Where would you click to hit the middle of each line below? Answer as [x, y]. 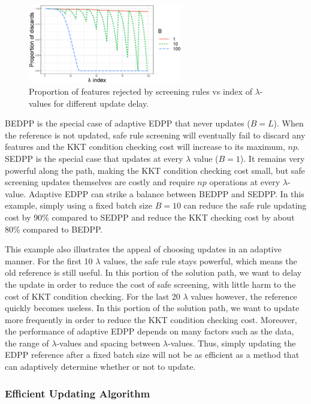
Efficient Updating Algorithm [78, 393]
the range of [27, 343]
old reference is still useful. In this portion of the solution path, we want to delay [153, 272]
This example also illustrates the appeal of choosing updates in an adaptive [143, 249]
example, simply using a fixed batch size [78, 205]
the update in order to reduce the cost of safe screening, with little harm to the [150, 284]
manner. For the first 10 [49, 260]
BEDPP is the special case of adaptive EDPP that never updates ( [128, 123]
